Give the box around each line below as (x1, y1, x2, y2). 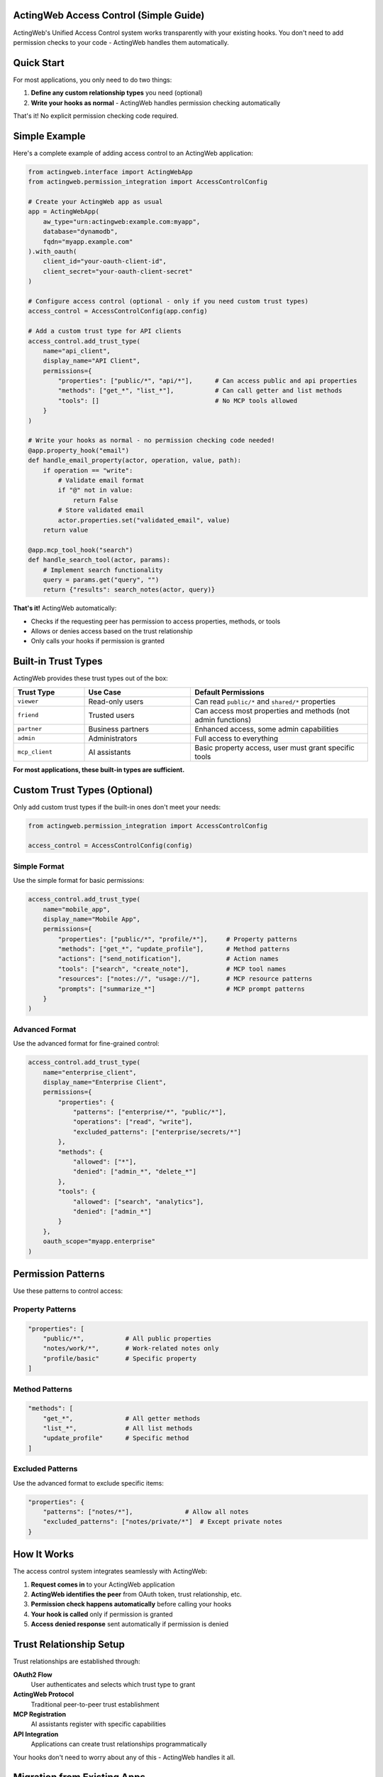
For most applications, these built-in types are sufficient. (13, 765, 185, 774)
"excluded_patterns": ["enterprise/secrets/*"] (72, 1127, 242, 1136)
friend (17, 712, 39, 719)
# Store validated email (57, 506, 145, 515)
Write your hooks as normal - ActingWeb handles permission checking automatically (30, 98, 281, 107)
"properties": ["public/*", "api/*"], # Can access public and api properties (57, 377, 357, 385)
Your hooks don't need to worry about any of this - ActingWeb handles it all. (13, 1753, 235, 1761)
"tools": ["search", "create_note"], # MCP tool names (57, 965, 287, 973)
